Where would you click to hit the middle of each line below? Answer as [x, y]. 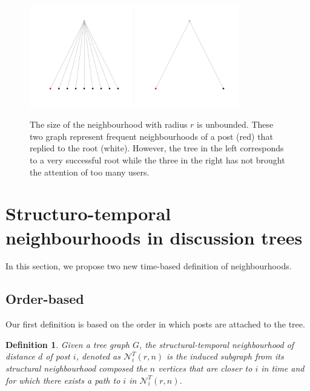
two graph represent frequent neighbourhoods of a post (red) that [151, 136]
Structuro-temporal [88, 213]
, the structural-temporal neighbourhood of [216, 344]
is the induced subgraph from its [225, 356]
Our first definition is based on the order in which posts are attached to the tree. [155, 324]
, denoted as [98, 356]
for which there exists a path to [63, 380]
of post [58, 356]
